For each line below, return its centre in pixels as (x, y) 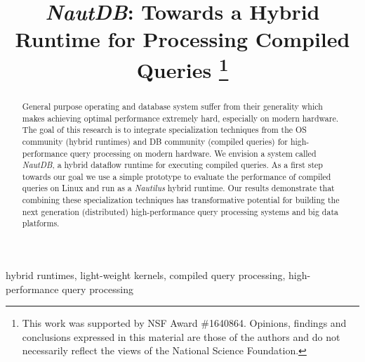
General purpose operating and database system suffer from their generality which (172, 106)
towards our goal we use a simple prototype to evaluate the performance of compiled (177, 176)
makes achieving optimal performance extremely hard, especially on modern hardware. (180, 118)
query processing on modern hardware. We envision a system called (193, 153)
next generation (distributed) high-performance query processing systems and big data (180, 211)
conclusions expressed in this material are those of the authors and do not (181, 336)
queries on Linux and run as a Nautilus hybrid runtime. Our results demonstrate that (178, 188)
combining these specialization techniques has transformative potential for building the (181, 200)
